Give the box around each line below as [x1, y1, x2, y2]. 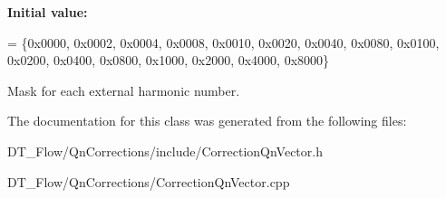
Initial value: [7, 3, 88, 21]
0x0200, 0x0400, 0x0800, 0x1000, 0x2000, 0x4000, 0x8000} [7, 51, 330, 70]
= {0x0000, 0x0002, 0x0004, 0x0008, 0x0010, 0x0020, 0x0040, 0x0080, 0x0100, [7, 33, 440, 52]
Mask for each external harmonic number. [7, 80, 240, 99]
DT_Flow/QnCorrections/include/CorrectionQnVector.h [7, 141, 323, 160]
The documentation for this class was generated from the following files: [7, 111, 407, 130]
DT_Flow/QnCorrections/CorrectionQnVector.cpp [7, 172, 290, 191]
